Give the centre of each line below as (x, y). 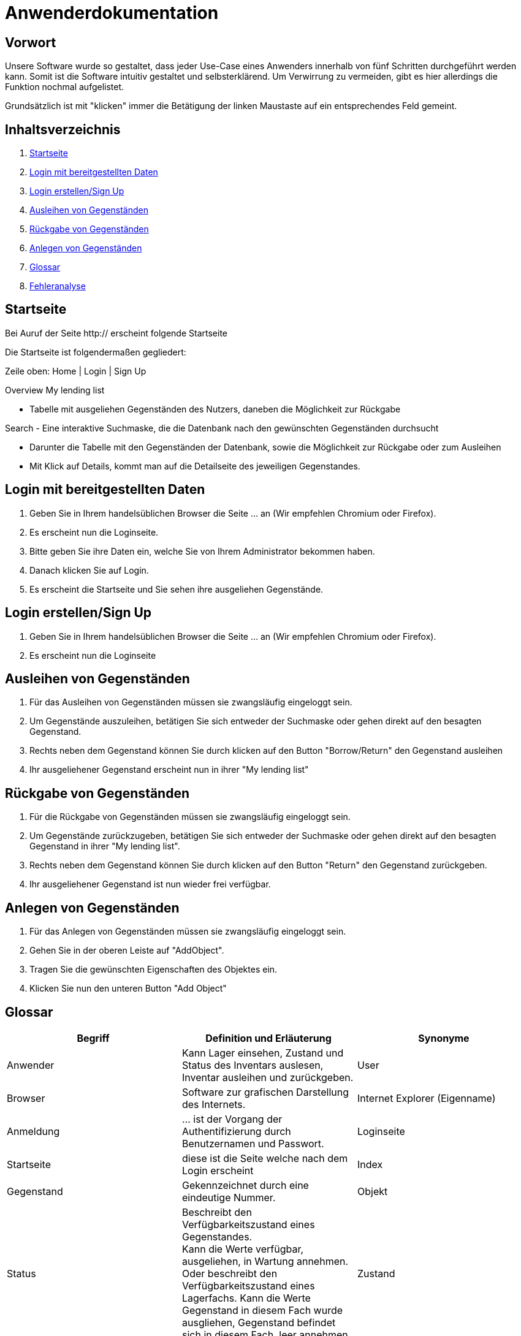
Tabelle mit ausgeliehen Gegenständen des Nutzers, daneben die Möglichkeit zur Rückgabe (215, 409)
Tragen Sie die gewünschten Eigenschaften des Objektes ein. (154, 970)
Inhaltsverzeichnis (63, 129)
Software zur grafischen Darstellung (265, 1092)
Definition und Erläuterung (268, 1038)
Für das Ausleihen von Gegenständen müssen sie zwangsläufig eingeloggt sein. (191, 702)
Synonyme (444, 1038)
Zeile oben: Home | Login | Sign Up (76, 371)
